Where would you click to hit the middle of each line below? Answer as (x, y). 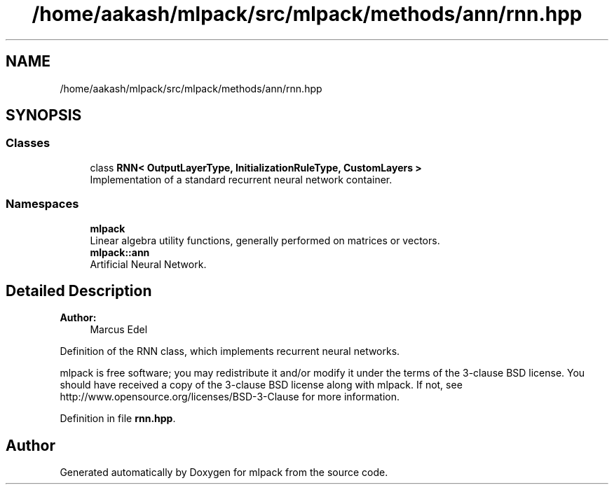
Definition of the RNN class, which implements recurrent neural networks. (230, 351)
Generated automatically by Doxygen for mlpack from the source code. (224, 472)
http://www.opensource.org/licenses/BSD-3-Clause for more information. (230, 397)
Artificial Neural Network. (148, 264)
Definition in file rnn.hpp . (118, 419)
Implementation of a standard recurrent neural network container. (241, 179)
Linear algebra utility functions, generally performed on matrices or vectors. (265, 240)
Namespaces (42, 204)
